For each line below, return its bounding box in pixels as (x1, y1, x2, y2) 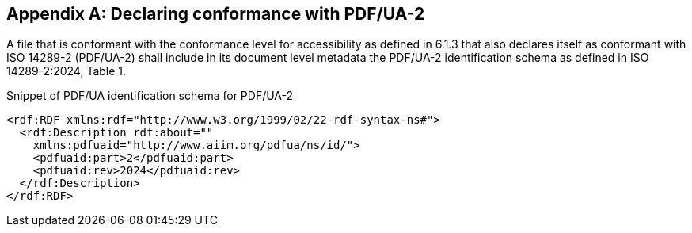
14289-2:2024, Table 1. (6, 64, 127, 78)
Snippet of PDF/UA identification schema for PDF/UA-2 (6, 89, 294, 103)
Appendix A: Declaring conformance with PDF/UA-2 (6, 4, 425, 24)
